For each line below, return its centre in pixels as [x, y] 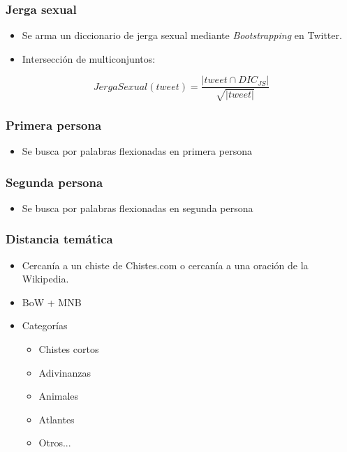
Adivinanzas [65, 372]
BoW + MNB [52, 302]
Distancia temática [59, 239]
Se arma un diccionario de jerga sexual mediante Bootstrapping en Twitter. [182, 35]
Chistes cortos [69, 349]
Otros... [55, 443]
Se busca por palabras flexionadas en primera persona [137, 151]
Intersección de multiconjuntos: [89, 58]
